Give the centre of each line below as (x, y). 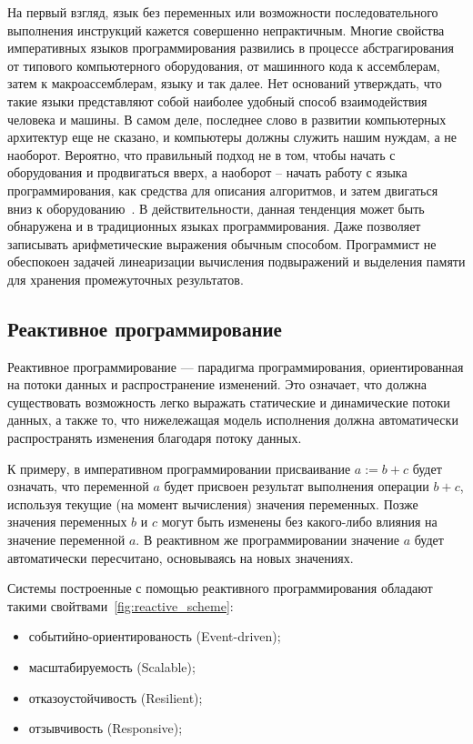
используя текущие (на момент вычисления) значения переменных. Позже (213, 503)
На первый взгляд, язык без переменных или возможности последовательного (223, 12)
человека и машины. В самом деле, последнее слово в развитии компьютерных (227, 119)
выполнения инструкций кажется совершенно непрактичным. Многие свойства (226, 30)
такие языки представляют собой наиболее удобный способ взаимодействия (217, 101)
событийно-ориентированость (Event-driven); (155, 636)
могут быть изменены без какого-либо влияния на (299, 522)
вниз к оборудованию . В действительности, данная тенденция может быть (216, 208)
